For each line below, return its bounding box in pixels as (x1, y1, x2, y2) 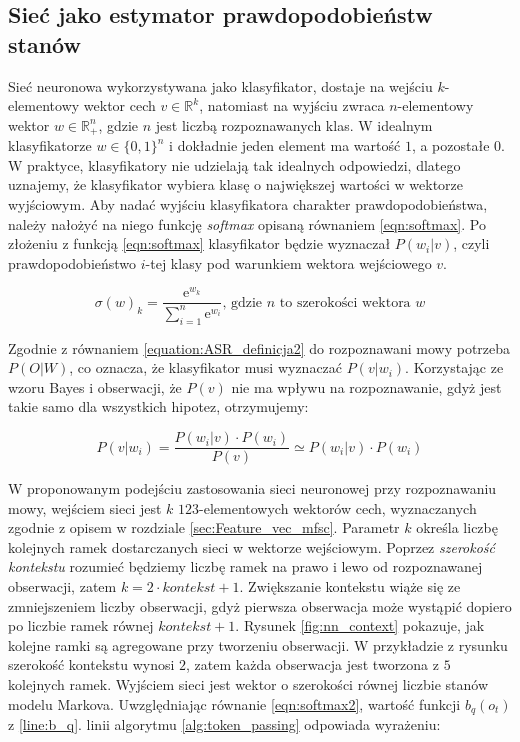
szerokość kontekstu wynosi (8, 654, 175, 675)
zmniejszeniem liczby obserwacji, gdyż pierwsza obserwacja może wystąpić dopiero (8, 595, 512, 616)
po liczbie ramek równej (8, 615, 154, 636)
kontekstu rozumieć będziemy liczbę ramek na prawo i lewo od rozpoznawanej (8, 556, 483, 577)
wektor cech (83, 95, 156, 116)
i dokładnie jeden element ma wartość (169, 135, 401, 156)
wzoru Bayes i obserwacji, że (8, 376, 182, 397)
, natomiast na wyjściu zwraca (199, 95, 385, 116)
